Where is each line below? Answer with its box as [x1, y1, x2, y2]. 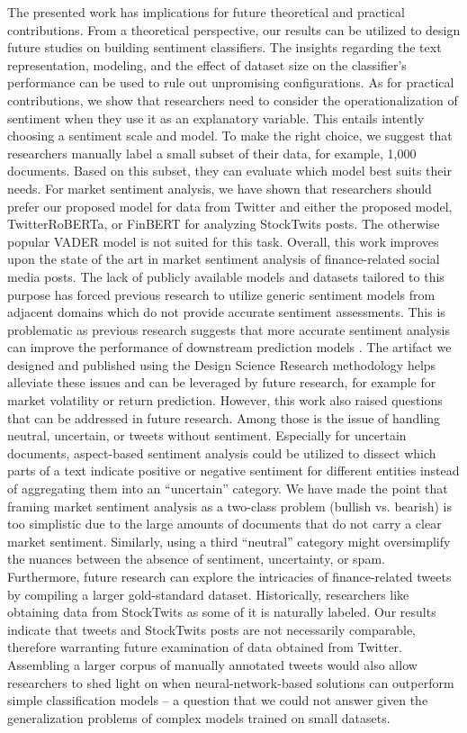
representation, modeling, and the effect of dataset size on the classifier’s [7, 55, 407, 74]
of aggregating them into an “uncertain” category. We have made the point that [7, 479, 448, 498]
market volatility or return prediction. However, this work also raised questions [7, 391, 443, 410]
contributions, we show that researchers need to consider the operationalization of [7, 90, 458, 109]
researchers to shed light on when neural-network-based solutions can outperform [7, 673, 454, 692]
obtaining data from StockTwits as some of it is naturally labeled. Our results [7, 602, 436, 621]
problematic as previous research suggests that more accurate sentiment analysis [7, 320, 451, 339]
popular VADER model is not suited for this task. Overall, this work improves [7, 231, 439, 250]
